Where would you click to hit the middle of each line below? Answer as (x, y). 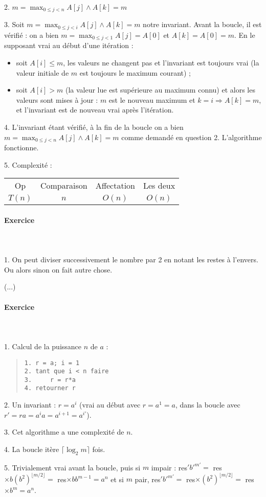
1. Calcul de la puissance (43, 346)
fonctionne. (21, 147)
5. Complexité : (28, 164)
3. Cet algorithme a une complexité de (64, 432)
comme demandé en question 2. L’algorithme (192, 137)
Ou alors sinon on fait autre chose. (58, 269)
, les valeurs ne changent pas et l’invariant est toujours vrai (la (161, 62)
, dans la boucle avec (208, 405)
